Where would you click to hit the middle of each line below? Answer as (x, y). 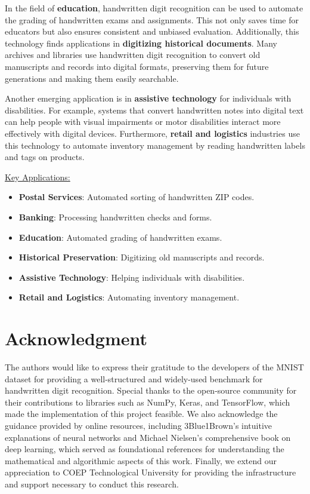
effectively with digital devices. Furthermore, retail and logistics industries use (152, 133)
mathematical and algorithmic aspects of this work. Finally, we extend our (141, 460)
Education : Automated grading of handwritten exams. (120, 237)
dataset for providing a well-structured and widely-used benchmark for (134, 378)
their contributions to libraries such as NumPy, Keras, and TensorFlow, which (148, 402)
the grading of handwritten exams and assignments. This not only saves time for (152, 19)
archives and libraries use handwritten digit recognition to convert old (133, 55)
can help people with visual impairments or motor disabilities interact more (143, 122)
